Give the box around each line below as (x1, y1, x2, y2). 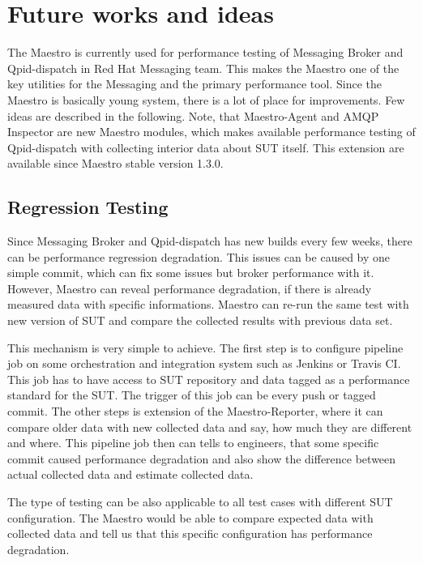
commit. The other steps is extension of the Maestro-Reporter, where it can (7, 403, 383, 420)
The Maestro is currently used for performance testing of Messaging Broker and (7, 44, 404, 61)
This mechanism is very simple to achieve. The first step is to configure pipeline (7, 339, 404, 356)
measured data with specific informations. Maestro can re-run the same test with (7, 296, 409, 313)
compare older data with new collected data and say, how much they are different (7, 418, 412, 435)
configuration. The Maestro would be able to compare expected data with (7, 509, 374, 526)
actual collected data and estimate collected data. (7, 466, 254, 483)
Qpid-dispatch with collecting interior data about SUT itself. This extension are (7, 139, 404, 156)
